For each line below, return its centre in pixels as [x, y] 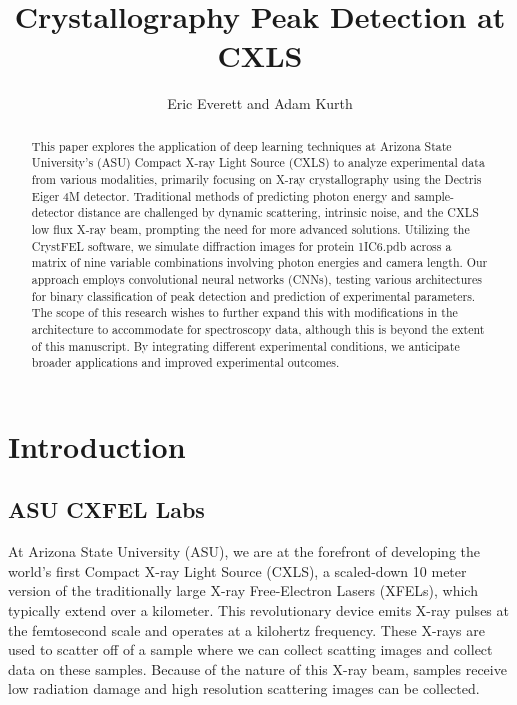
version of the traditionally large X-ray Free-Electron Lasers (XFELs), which [243, 590]
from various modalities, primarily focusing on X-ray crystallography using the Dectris [256, 179]
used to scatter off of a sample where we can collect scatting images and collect [250, 649]
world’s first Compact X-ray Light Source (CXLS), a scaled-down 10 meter [237, 570]
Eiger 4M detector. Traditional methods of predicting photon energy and [221, 195]
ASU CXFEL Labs [106, 509]
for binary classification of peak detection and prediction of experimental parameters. [253, 295]
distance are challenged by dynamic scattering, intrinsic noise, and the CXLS [278, 212]
